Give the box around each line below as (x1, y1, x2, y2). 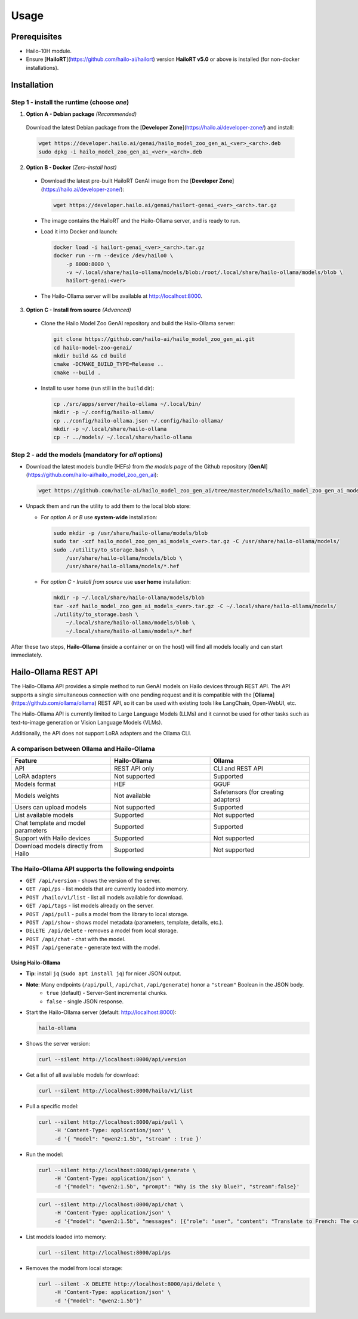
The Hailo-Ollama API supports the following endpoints (11, 864, 175, 873)
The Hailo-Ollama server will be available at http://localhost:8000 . (41, 292, 203, 300)
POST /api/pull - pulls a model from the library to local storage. (26, 910, 189, 917)
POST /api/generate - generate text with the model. (26, 944, 161, 951)
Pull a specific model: (26, 1102, 79, 1110)
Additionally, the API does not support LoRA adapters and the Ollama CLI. (11, 730, 192, 737)
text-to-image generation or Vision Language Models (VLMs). (11, 719, 163, 726)
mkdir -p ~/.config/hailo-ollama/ (53, 409, 155, 416)
